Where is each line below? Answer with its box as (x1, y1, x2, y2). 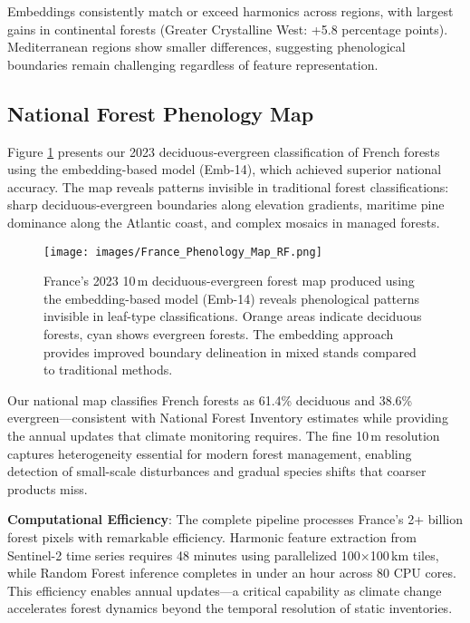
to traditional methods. (43, 360, 173, 379)
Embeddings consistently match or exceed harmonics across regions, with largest (7, 2, 454, 20)
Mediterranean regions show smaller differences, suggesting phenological (7, 37, 406, 56)
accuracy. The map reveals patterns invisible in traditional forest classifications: (7, 177, 449, 196)
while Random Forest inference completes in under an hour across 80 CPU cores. (7, 563, 456, 582)
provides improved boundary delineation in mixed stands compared (43, 342, 417, 361)
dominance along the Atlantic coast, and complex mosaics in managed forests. (7, 212, 440, 231)
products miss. (7, 479, 88, 498)
